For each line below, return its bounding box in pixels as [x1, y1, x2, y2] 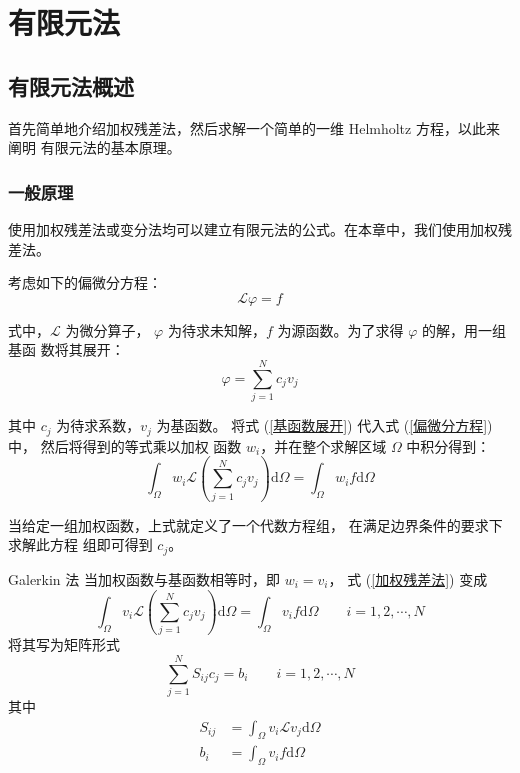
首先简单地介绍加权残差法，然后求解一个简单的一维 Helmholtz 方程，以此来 [8, 117, 500, 138]
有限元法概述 [8, 70, 134, 101]
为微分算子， [65, 319, 150, 340]
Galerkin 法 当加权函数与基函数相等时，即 [8, 568, 280, 589]
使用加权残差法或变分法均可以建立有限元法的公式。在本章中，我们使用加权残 [8, 218, 512, 239]
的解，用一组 [421, 319, 506, 340]
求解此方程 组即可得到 [8, 534, 153, 555]
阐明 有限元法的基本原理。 [8, 137, 181, 158]
